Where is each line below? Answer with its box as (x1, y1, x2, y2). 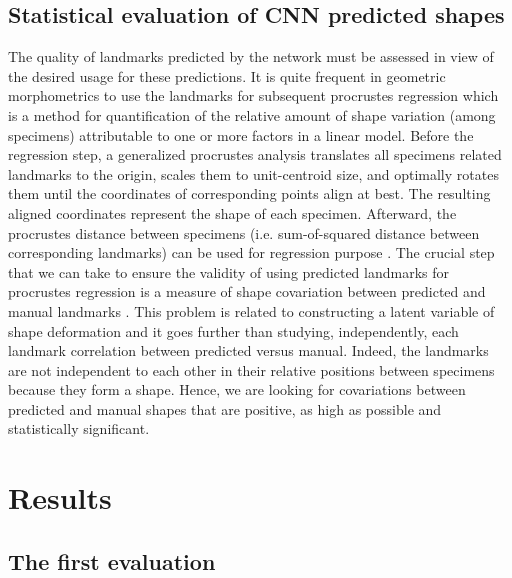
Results (8, 477, 112, 518)
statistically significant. (8, 418, 150, 439)
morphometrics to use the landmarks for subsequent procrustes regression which (8, 85, 499, 106)
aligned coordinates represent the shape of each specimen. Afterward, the (8, 202, 457, 223)
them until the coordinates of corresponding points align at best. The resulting (8, 183, 491, 204)
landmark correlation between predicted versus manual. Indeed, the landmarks (8, 340, 489, 361)
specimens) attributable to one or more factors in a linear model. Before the (8, 124, 474, 145)
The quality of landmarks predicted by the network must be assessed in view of (8, 46, 494, 67)
